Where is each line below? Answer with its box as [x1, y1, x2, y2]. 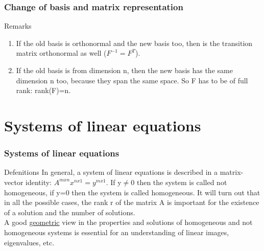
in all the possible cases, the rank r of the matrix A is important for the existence [4, 197, 259, 208]
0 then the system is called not [131, 176, 227, 187]
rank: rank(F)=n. [16, 85, 71, 96]
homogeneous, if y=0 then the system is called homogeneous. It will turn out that [4, 187, 260, 197]
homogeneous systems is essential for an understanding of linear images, [4, 226, 229, 237]
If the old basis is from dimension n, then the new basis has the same [16, 65, 233, 75]
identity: [26, 176, 52, 187]
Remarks [4, 20, 32, 31]
